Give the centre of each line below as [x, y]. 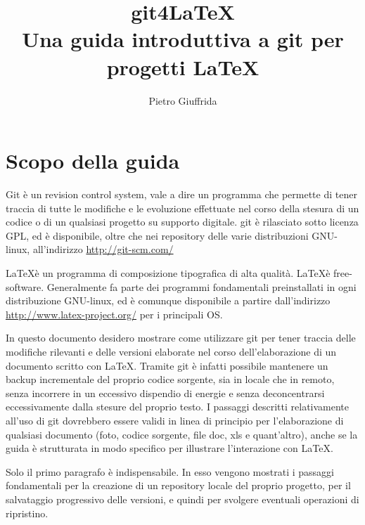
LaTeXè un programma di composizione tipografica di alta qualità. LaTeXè [168, 273]
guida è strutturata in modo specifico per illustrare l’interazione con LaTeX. [169, 448]
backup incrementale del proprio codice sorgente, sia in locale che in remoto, [170, 379]
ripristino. [27, 513]
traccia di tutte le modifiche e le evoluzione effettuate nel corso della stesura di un [182, 208]
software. [25, 286]
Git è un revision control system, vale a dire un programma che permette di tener [181, 194]
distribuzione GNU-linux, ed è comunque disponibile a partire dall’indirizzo [168, 300]
